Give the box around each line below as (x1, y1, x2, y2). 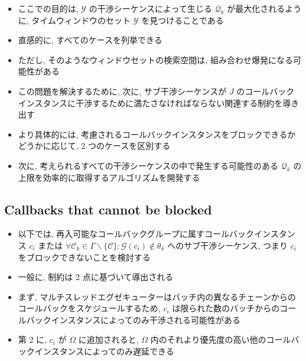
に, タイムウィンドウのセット (18, 14, 131, 26)
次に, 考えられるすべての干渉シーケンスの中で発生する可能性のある (18, 159, 279, 171)
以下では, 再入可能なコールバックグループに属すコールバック (18, 227, 254, 240)
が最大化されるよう (227, 2, 302, 14)
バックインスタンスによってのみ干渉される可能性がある (26, 313, 241, 326)
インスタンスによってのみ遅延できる (34, 345, 174, 357)
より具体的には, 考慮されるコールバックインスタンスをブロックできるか (18, 128, 296, 140)
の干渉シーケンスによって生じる (89, 2, 212, 14)
